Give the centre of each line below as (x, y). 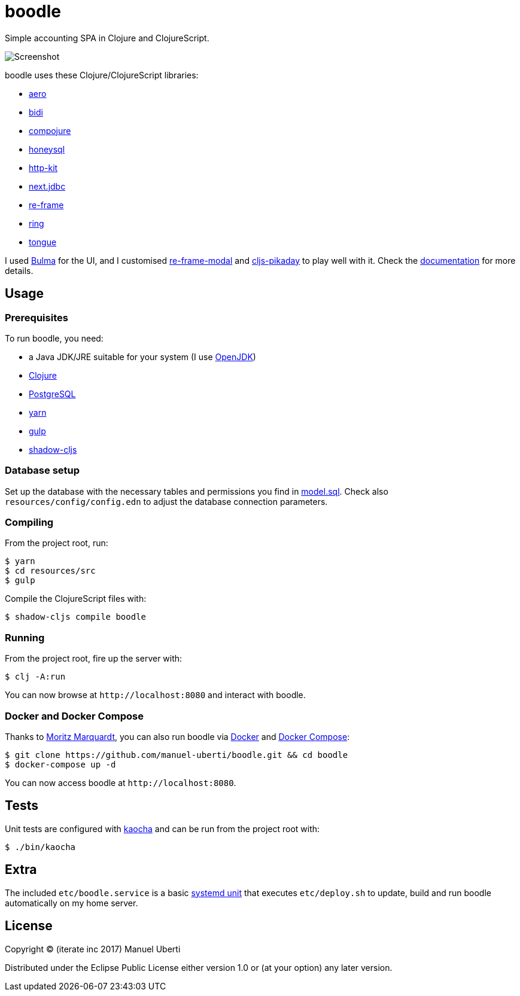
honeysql (47, 149)
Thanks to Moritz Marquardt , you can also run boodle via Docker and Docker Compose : (177, 736)
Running (25, 637)
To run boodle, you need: (54, 338)
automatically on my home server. (72, 903)
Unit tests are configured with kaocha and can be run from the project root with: (162, 829)
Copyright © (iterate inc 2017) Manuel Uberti (93, 949)
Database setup (42, 470)
